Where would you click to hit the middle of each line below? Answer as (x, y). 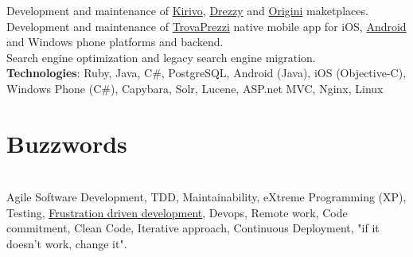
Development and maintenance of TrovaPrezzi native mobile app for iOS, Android (206, 26)
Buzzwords (67, 143)
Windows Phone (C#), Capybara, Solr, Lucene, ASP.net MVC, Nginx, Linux (195, 88)
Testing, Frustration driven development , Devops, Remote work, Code (177, 212)
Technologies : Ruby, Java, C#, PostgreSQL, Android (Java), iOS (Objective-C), (206, 73)
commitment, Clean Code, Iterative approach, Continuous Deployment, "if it (193, 228)
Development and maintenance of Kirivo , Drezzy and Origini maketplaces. (187, 10)
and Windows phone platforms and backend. (115, 42)
